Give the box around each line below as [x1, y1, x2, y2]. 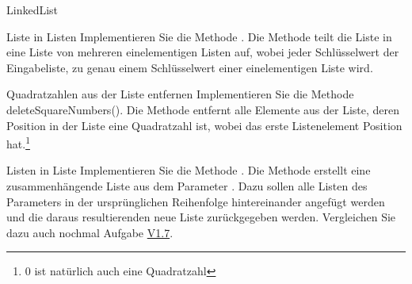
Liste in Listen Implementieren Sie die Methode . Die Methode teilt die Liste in [6, 28, 392, 44]
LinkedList [6, 2, 59, 17]
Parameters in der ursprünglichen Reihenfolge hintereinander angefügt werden [6, 193, 385, 209]
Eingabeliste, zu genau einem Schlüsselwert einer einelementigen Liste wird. [6, 59, 373, 75]
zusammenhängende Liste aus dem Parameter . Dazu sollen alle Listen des [6, 178, 368, 194]
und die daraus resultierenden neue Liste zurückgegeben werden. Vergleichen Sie [6, 209, 396, 225]
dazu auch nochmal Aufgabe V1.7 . [6, 224, 174, 240]
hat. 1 [6, 133, 30, 152]
